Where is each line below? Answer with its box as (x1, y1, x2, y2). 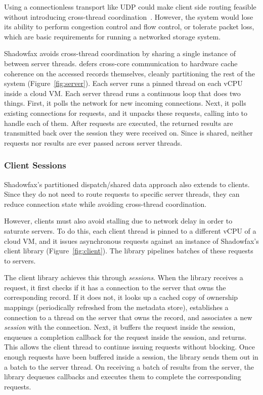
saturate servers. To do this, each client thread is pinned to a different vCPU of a (4, 225, 256, 236)
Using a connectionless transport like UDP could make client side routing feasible (4, 2, 256, 12)
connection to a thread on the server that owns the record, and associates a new (4, 312, 252, 322)
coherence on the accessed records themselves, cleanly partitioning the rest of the (4, 68, 255, 78)
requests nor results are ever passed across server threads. (4, 137, 183, 148)
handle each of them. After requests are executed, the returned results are (4, 117, 233, 128)
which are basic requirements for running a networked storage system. (4, 31, 221, 41)
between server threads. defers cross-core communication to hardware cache (4, 58, 238, 68)
